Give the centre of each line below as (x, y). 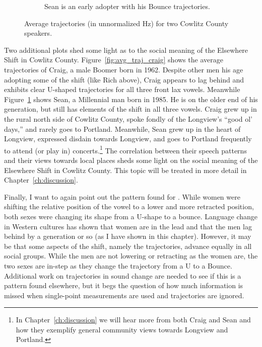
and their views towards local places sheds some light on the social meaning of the (131, 160)
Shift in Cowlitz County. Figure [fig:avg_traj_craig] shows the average (114, 60)
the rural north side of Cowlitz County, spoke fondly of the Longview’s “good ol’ (128, 118)
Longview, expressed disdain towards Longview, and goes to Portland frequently (128, 139)
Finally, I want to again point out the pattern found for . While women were (122, 196)
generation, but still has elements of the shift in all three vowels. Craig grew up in (130, 109)
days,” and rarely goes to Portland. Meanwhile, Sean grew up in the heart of (122, 128)
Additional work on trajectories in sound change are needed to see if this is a (123, 275)
